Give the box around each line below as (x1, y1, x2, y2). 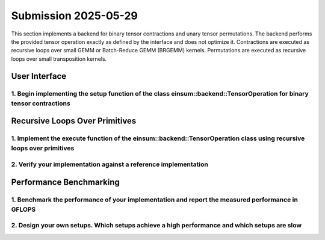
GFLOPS (11, 205, 36, 214)
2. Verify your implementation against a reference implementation (11, 160, 209, 168)
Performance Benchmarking (11, 177, 120, 187)
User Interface (11, 71, 67, 81)
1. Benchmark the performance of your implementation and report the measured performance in (11, 195, 298, 204)
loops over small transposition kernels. (11, 55, 107, 63)
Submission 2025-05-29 (11, 9, 138, 22)
